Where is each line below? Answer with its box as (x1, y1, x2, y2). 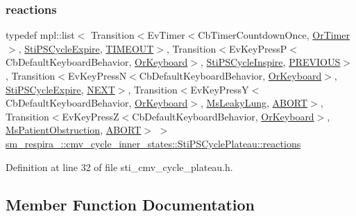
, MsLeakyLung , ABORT (201, 96, 308, 110)
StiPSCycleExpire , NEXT (6, 82, 115, 96)
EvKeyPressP (229, 41, 287, 55)
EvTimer (147, 28, 185, 42)
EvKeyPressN (67, 69, 127, 82)
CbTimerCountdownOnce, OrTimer (198, 28, 350, 42)
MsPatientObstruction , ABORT (6, 123, 142, 137)
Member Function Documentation (6, 193, 255, 215)
